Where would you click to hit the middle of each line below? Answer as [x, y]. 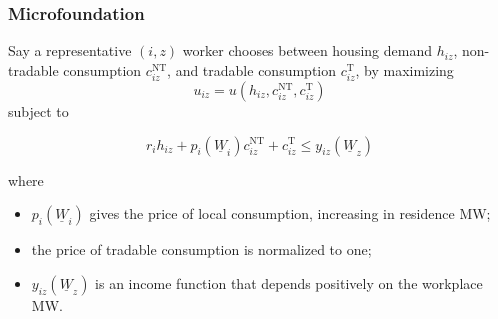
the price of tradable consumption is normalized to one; [201, 249]
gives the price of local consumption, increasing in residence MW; [290, 213]
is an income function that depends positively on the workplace [289, 282]
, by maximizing [404, 69]
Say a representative [70, 50]
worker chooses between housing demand [307, 50]
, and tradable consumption [252, 69]
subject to [38, 110]
